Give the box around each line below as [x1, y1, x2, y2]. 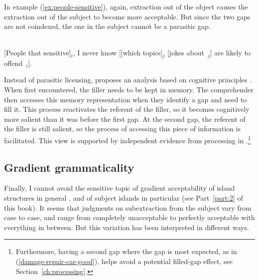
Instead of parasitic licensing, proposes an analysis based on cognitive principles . [4, 74, 252, 85]
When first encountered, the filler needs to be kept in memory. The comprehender [4, 84, 254, 95]
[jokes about [167, 47, 204, 58]
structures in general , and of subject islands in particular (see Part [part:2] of [4, 193, 243, 203]
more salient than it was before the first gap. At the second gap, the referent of [4, 113, 246, 124]
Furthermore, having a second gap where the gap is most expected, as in [15, 246, 237, 257]
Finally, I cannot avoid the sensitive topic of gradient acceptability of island [4, 183, 235, 193]
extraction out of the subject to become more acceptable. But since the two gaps [4, 11, 251, 21]
